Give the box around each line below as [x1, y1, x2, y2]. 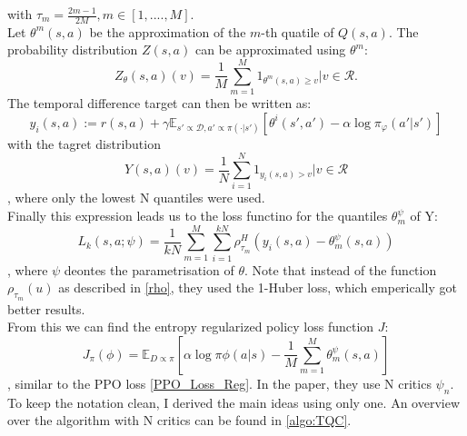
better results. [7, 299, 85, 318]
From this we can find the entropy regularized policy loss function [7, 317, 374, 336]
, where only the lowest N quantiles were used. [7, 188, 265, 207]
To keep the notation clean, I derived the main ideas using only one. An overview [7, 392, 460, 411]
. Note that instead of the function [243, 260, 437, 279]
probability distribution [7, 40, 138, 59]
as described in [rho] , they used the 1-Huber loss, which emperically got [58, 278, 457, 297]
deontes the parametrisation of [64, 260, 234, 279]
